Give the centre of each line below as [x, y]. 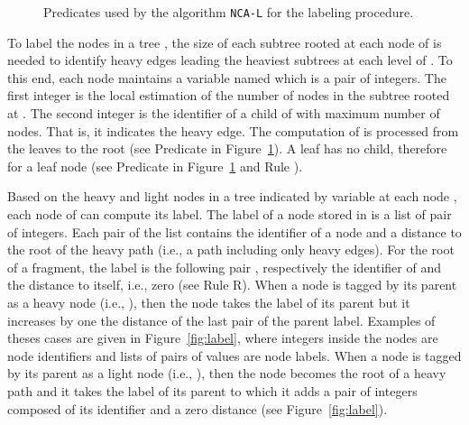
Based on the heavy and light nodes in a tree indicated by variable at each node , [232, 196]
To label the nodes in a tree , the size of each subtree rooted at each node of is [225, 42]
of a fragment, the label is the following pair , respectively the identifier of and [224, 267]
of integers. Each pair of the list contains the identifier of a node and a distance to [234, 231]
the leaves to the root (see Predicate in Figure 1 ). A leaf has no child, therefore [227, 148]
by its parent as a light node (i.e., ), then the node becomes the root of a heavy [227, 373]
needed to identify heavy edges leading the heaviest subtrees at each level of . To [230, 60]
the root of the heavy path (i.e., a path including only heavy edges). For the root [231, 249]
